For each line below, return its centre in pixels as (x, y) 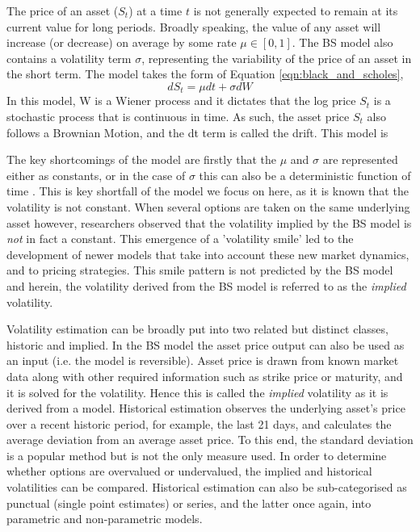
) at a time (155, 10)
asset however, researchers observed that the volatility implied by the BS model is (209, 222)
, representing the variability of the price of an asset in (277, 58)
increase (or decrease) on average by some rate (122, 42)
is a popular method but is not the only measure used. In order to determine (197, 455)
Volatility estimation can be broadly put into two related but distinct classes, (197, 329)
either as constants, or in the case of (96, 175)
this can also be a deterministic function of (305, 175)
